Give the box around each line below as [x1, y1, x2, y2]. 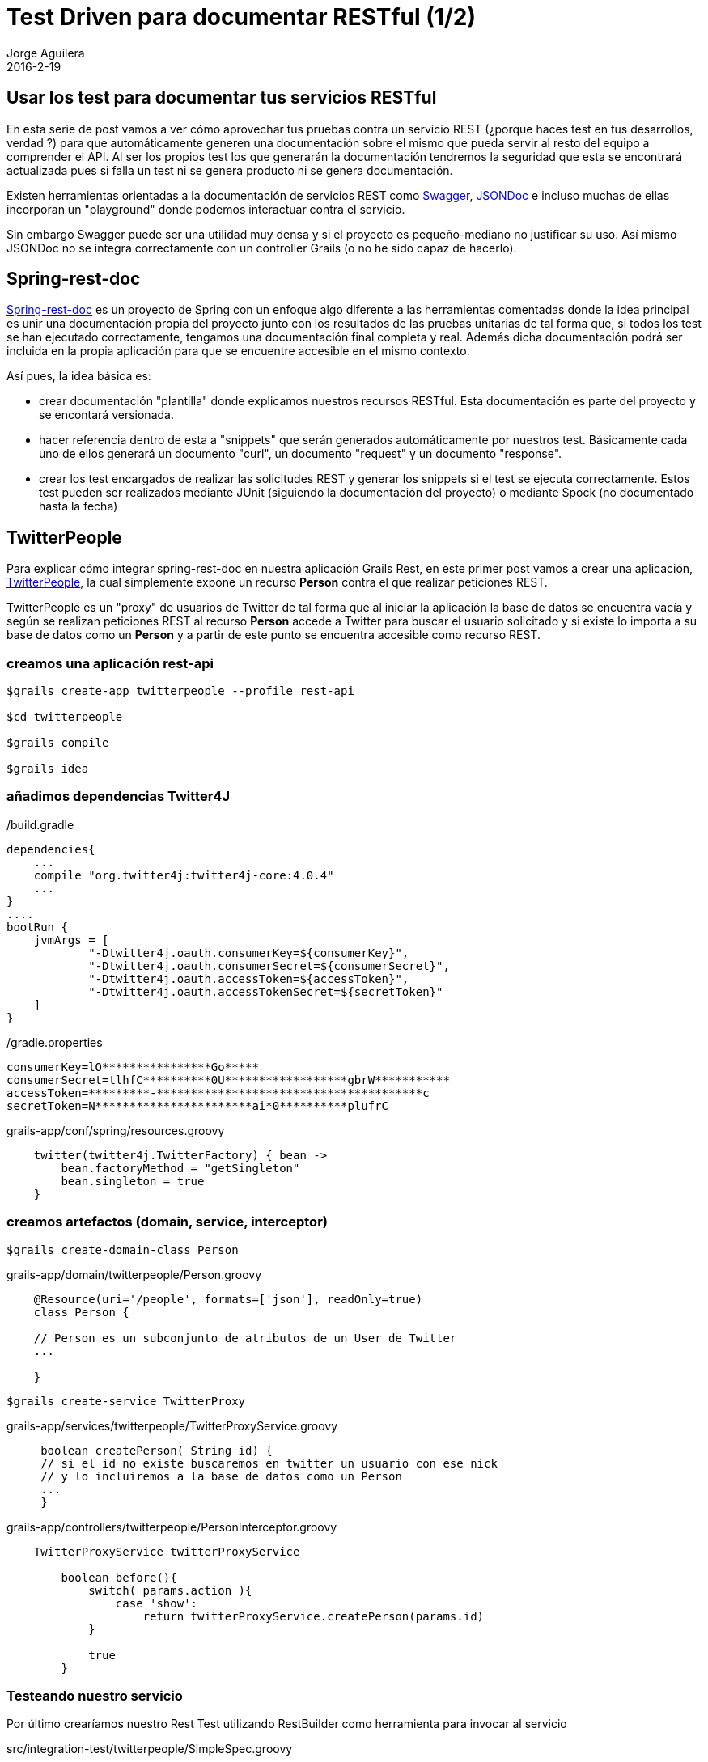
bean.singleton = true [61, 1174, 205, 1188]
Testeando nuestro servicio [6, 1687, 183, 1704]
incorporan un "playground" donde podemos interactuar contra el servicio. [6, 201, 405, 216]
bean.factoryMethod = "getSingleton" [61, 1161, 300, 1175]
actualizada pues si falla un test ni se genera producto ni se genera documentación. [6, 163, 453, 177]
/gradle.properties [6, 1035, 103, 1049]
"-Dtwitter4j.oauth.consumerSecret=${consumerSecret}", [88, 959, 450, 972]
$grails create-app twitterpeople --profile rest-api [6, 684, 354, 698]
